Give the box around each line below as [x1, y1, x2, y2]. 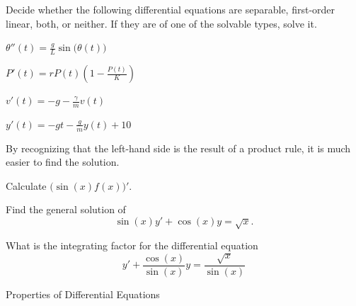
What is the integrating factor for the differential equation [6, 238, 258, 253]
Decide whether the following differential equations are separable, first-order [6, 2, 335, 16]
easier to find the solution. [6, 154, 120, 169]
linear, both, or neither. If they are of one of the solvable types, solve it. [6, 16, 317, 30]
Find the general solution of [6, 202, 126, 217]
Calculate [6, 178, 47, 193]
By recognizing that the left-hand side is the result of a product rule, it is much [6, 140, 351, 155]
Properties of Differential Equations [6, 286, 160, 301]
